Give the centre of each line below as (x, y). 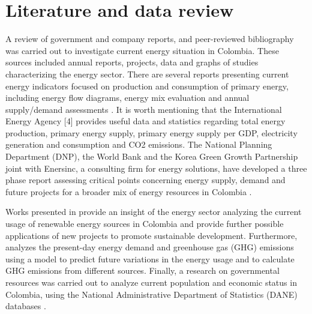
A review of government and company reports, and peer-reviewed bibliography (150, 39)
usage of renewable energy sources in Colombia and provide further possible (145, 224)
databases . (26, 306)
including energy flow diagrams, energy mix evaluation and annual (127, 98)
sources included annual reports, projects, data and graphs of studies (132, 62)
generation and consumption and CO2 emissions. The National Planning (139, 144)
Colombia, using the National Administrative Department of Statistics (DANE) (151, 294)
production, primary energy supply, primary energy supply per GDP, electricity (151, 132)
